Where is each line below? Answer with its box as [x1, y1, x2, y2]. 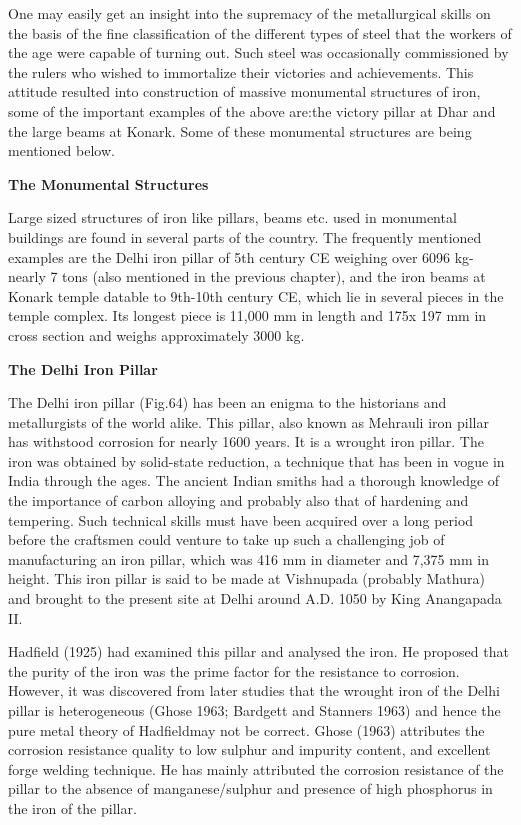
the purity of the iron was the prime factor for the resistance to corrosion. [8, 660, 460, 681]
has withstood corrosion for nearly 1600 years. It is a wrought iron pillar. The [8, 431, 484, 452]
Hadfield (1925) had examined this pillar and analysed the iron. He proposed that [8, 641, 509, 662]
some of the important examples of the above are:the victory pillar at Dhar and [8, 100, 496, 121]
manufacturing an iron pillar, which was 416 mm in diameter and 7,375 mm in [8, 548, 489, 569]
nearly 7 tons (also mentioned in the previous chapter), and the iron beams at [8, 266, 486, 287]
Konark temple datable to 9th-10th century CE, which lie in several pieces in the [8, 285, 504, 306]
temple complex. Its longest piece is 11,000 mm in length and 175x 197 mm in [8, 305, 487, 326]
